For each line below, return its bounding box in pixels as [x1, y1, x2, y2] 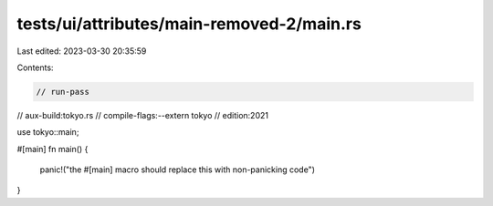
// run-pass [36, 87, 90, 97]
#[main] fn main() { [16, 143, 89, 154]
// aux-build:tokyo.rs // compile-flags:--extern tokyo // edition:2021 [16, 109, 269, 120]
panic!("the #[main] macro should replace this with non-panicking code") [39, 164, 315, 175]
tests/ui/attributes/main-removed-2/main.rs [16, 14, 362, 34]
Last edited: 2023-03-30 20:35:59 [16, 46, 147, 57]
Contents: [16, 62, 54, 73]
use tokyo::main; [16, 127, 79, 138]
